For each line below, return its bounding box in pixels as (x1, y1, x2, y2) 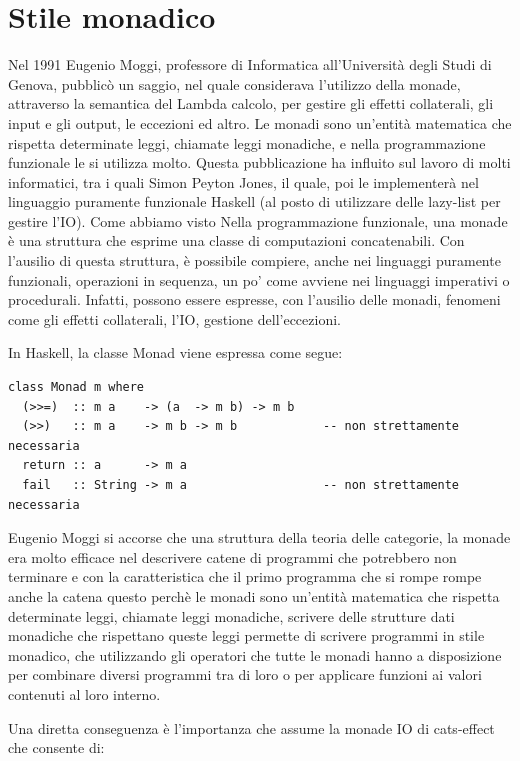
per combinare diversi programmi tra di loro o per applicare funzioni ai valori (8, 664, 482, 685)
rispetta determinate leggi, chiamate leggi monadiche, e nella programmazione (8, 132, 486, 153)
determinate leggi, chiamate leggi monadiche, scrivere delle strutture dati (8, 605, 455, 626)
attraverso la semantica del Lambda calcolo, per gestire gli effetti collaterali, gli (8, 93, 494, 114)
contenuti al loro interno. (8, 683, 161, 704)
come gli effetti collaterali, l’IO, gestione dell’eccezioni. (8, 308, 341, 329)
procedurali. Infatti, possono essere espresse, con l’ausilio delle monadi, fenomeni (8, 289, 501, 310)
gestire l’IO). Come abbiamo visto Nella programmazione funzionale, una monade (8, 210, 508, 231)
